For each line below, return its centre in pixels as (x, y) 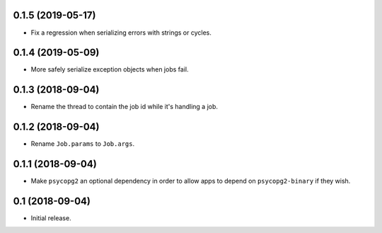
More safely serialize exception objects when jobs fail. (110, 69)
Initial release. (51, 218)
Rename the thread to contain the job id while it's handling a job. (125, 107)
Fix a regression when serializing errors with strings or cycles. (121, 33)
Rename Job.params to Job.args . (82, 144)
